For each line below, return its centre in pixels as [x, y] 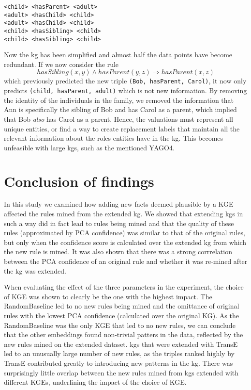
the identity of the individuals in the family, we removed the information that [119, 100]
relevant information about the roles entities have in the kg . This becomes [114, 138]
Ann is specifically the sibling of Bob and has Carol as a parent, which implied [120, 109]
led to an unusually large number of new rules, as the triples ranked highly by [119, 353]
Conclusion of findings [79, 181]
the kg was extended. [35, 270]
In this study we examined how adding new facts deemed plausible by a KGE [119, 204]
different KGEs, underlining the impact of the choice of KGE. [95, 382]
